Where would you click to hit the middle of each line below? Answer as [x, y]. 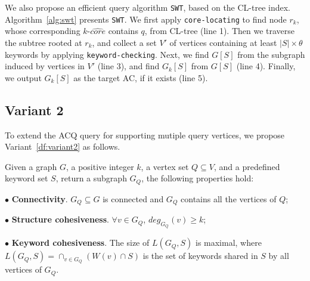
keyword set [27, 178]
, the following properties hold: [198, 178]
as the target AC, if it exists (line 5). [141, 77]
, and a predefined [247, 166]
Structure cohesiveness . [60, 219]
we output [23, 77]
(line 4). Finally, [266, 66]
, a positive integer [100, 166]
